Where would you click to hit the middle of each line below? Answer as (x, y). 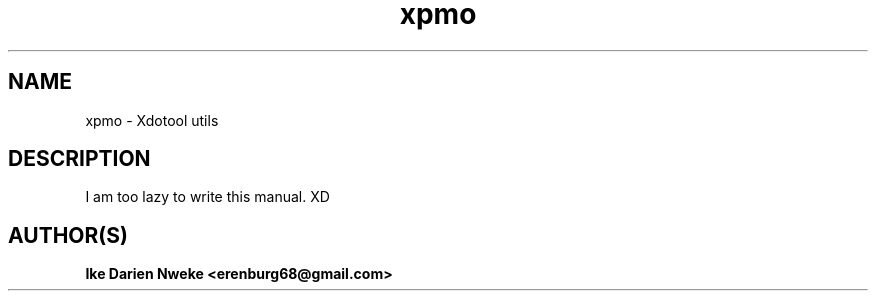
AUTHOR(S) (68, 235)
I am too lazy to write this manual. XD (207, 197)
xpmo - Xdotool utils (152, 120)
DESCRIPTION (79, 159)
